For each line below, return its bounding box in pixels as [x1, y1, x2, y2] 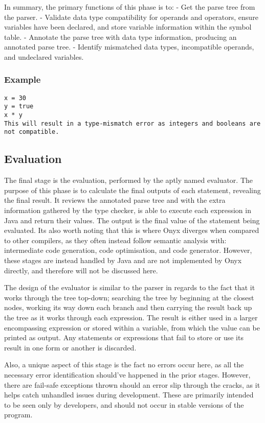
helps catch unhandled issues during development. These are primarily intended [4, 389, 254, 400]
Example [4, 73, 41, 86]
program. [4, 409, 33, 420]
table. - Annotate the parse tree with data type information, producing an [4, 31, 237, 42]
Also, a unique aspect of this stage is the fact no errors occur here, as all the [4, 359, 244, 370]
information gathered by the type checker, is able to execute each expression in [4, 205, 251, 216]
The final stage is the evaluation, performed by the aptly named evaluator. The [4, 175, 253, 185]
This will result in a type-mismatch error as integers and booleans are [4, 120, 261, 127]
